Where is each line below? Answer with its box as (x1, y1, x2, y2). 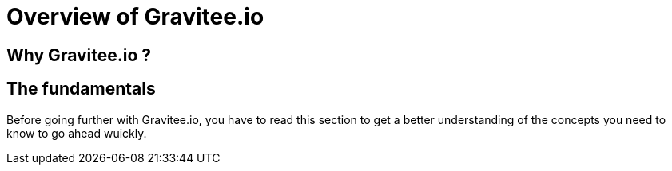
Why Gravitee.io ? (6, 45, 152, 65)
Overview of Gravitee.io (6, 3, 264, 30)
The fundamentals (6, 79, 156, 99)
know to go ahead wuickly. (6, 126, 147, 140)
